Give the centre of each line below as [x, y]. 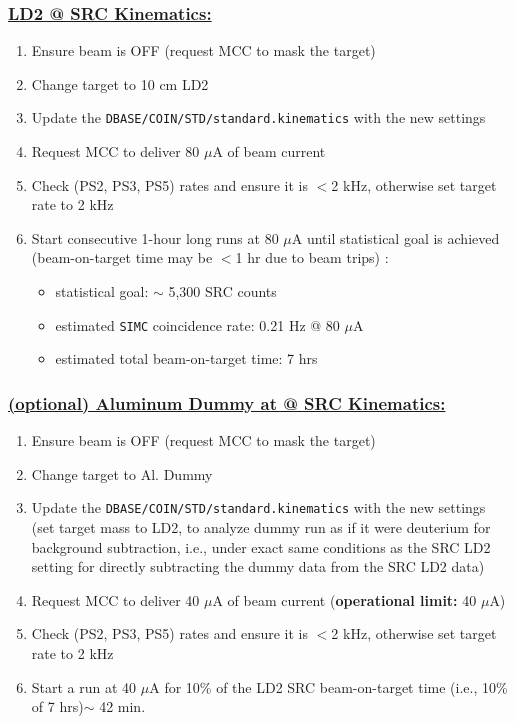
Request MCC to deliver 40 [115, 599]
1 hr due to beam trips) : [312, 257]
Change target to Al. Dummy [122, 473]
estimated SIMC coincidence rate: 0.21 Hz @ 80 [197, 324]
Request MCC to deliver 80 [115, 151]
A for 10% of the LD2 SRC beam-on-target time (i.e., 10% [328, 686]
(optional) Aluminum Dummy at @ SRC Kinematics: [227, 402]
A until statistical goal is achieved [395, 237]
